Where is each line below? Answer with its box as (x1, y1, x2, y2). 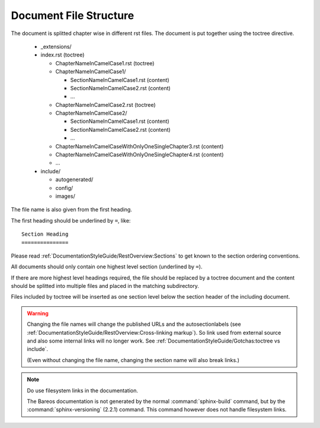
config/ (55, 184, 73, 191)
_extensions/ (40, 43, 72, 50)
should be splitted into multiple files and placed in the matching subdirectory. (11, 283, 200, 290)
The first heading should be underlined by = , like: (11, 217, 131, 224)
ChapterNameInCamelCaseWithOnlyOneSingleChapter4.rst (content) (55, 151, 224, 158)
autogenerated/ (55, 176, 94, 183)
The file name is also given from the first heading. (11, 206, 133, 213)
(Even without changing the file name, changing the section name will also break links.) (27, 356, 240, 363)
